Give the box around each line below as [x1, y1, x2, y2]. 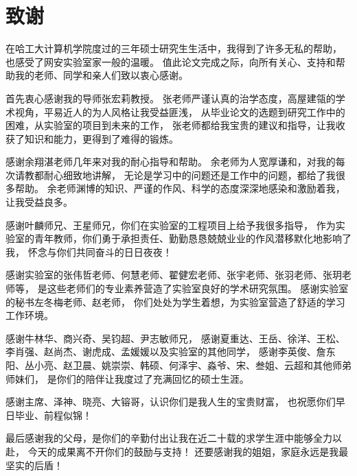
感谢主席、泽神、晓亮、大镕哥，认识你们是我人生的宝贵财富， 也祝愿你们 [5, 394, 336, 409]
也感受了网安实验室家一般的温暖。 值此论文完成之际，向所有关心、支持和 [5, 54, 336, 69]
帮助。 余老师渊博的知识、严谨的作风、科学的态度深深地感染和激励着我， [14, 181, 345, 195]
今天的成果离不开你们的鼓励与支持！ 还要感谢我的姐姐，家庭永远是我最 [27, 444, 349, 458]
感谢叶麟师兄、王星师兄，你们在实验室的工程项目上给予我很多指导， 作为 [5, 217, 336, 232]
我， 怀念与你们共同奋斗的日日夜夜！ [5, 244, 172, 259]
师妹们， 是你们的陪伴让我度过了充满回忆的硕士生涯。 [5, 371, 249, 385]
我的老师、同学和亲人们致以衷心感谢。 [14, 68, 188, 82]
